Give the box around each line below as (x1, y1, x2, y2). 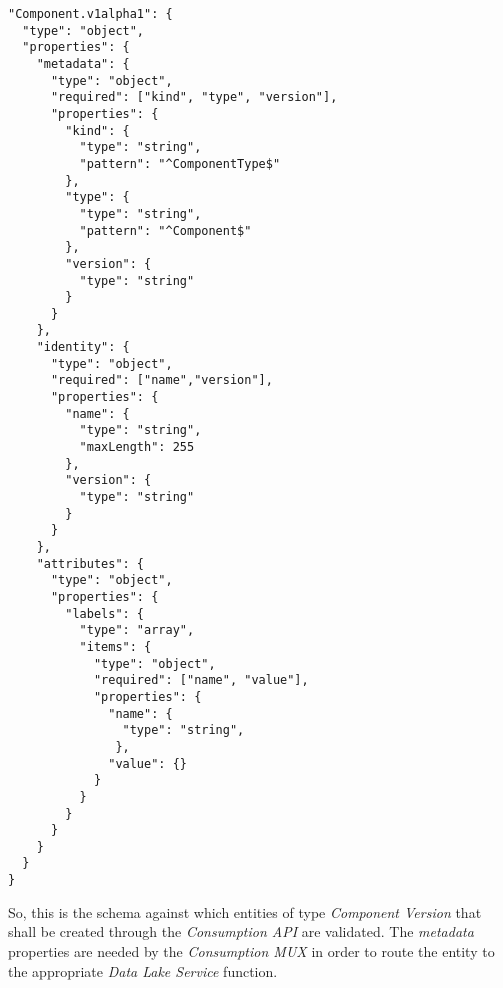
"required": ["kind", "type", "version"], (50, 90, 338, 105)
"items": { (79, 639, 152, 654)
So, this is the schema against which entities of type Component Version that (8, 901, 482, 922)
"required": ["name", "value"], (93, 673, 309, 688)
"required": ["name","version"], (50, 373, 273, 388)
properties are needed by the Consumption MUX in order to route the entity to (8, 940, 495, 961)
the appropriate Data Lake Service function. (8, 960, 278, 981)
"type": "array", (79, 623, 195, 638)
